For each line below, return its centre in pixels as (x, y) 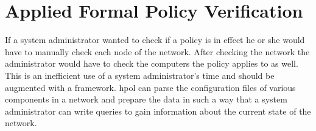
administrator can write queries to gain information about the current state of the (158, 111)
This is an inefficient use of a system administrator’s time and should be (140, 75)
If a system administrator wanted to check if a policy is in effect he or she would (155, 40)
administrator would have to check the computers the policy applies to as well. (152, 63)
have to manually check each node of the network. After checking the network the (157, 51)
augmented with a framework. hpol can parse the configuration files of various (150, 87)
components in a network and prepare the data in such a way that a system (146, 99)
